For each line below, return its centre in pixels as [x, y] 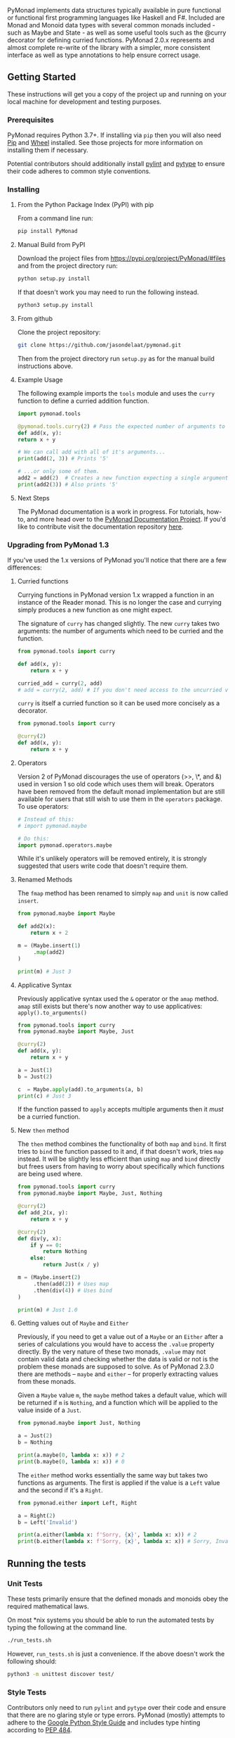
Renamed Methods [45, 880]
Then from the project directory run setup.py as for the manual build [116, 358]
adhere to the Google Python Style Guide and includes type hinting [104, 1722]
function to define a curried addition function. [83, 401]
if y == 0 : [46, 1245]
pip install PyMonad [47, 232]
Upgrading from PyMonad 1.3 [58, 545]
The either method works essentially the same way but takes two [113, 1475]
